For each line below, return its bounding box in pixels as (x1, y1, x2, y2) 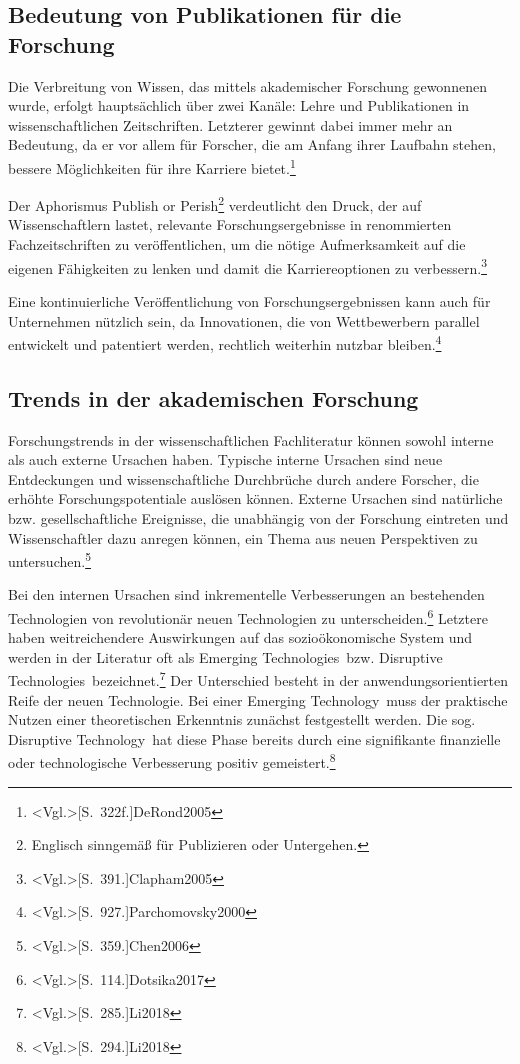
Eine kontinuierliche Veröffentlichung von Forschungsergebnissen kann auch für (8, 290, 491, 311)
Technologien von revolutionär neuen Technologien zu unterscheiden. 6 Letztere (8, 604, 488, 628)
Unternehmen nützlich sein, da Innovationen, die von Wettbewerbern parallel (8, 310, 480, 331)
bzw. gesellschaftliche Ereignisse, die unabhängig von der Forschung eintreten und (8, 507, 509, 528)
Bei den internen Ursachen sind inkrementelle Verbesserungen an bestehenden (8, 584, 485, 605)
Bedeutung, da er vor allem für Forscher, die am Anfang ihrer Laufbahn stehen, (8, 134, 496, 155)
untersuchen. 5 (8, 548, 91, 571)
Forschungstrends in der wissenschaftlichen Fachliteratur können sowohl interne (8, 429, 494, 450)
